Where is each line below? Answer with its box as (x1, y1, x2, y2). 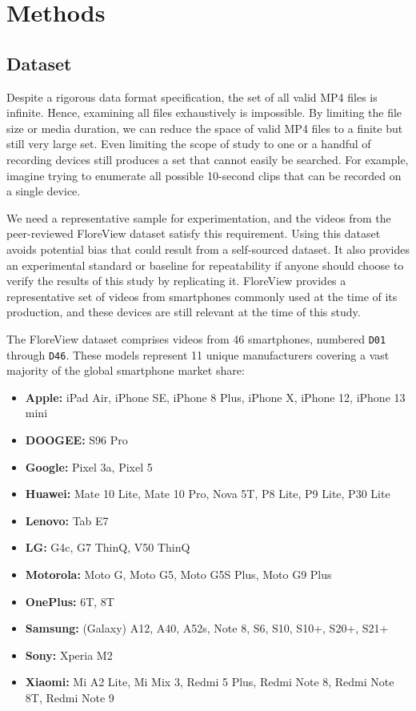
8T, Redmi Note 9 (25, 689, 114, 705)
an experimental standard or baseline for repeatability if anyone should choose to (6, 256, 404, 273)
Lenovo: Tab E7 (25, 512, 109, 528)
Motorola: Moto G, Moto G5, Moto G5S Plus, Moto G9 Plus (25, 565, 332, 582)
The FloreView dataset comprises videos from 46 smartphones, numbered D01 (6, 330, 386, 347)
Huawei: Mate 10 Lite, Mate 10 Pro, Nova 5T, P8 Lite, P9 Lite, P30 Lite (25, 485, 390, 502)
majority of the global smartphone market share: (6, 362, 245, 379)
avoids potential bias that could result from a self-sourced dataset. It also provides (6, 240, 410, 257)
